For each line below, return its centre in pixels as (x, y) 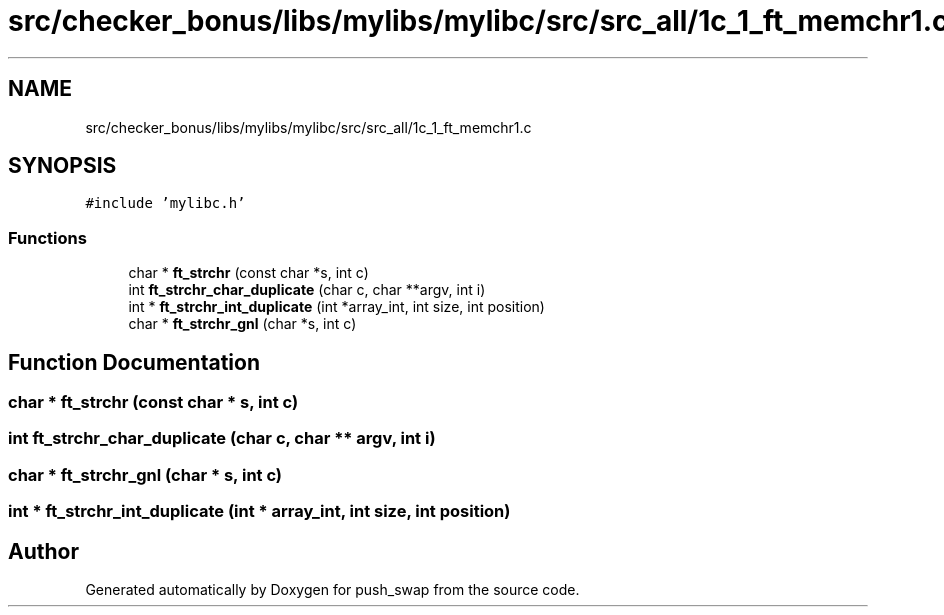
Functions (47, 237)
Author (43, 551)
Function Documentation (134, 362)
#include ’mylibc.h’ (165, 203)
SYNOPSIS (62, 166)
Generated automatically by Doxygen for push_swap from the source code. (332, 589)
